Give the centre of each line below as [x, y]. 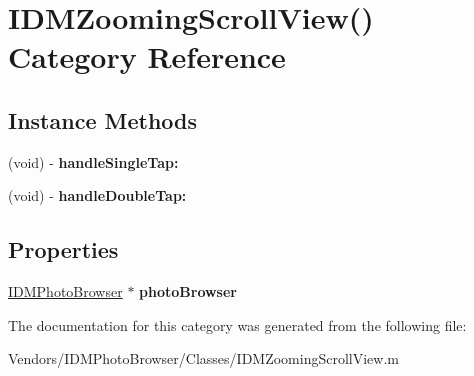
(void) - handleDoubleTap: [97, 195]
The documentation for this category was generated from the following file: [237, 324]
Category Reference [147, 56]
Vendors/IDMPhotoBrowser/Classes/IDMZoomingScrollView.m [203, 358]
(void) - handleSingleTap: [93, 161]
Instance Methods [102, 119]
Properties [63, 249]
